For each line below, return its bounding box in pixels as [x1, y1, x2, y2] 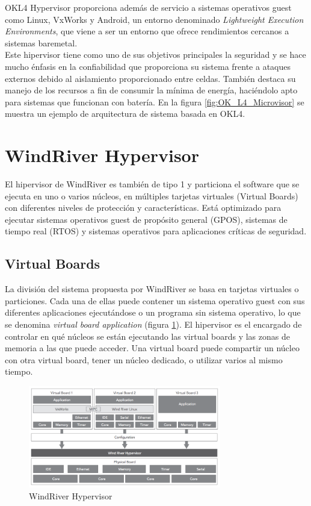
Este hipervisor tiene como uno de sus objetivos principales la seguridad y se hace [5, 48, 306, 61]
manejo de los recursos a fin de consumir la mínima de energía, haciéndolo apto [5, 84, 298, 96]
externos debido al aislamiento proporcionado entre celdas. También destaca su [5, 72, 296, 84]
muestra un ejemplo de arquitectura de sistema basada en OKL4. [5, 107, 245, 120]
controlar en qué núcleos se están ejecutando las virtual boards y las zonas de [5, 330, 290, 342]
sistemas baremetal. [5, 36, 78, 49]
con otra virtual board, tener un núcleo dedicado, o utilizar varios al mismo [5, 353, 283, 366]
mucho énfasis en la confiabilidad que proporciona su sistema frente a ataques [5, 60, 291, 72]
